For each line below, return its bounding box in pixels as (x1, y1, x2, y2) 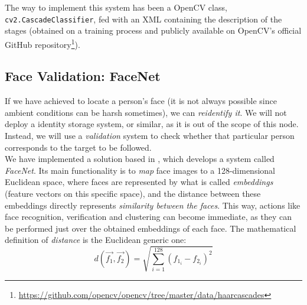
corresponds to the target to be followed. (5, 141, 152, 153)
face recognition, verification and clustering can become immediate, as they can (5, 210, 292, 223)
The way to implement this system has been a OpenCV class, (5, 1, 227, 13)
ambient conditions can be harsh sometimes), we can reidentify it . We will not (5, 106, 287, 118)
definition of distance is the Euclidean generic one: (5, 233, 187, 246)
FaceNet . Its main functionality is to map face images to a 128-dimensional (5, 164, 275, 176)
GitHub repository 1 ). (5, 36, 80, 50)
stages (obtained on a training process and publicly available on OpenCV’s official (5, 24, 302, 37)
